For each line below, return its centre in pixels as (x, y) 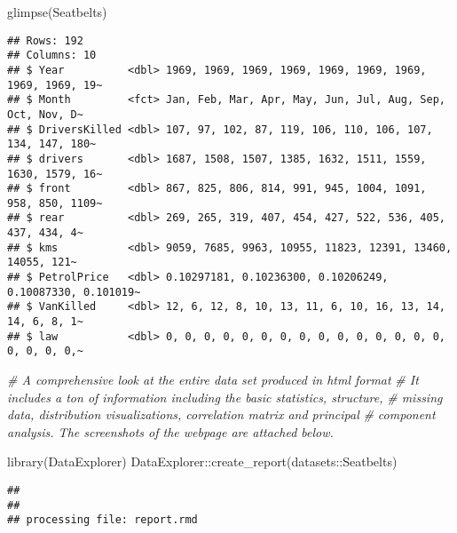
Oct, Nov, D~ (45, 114)
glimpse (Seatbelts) (57, 12)
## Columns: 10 (52, 56)
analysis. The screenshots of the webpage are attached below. (170, 431)
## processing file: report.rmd (102, 520)
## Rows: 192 (45, 40)
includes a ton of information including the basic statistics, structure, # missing (225, 397)
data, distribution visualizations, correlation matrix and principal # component (221, 414)
